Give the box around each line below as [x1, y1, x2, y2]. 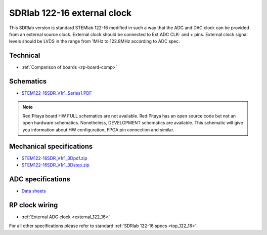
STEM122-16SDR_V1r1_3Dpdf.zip [21, 155, 88, 161]
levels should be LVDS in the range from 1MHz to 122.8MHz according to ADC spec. [9, 39, 180, 44]
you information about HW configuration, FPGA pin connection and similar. [22, 126, 175, 133]
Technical [9, 51, 41, 60]
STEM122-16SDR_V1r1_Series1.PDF [21, 90, 92, 96]
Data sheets [21, 188, 46, 194]
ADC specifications [9, 175, 70, 183]
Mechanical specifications [9, 142, 93, 151]
